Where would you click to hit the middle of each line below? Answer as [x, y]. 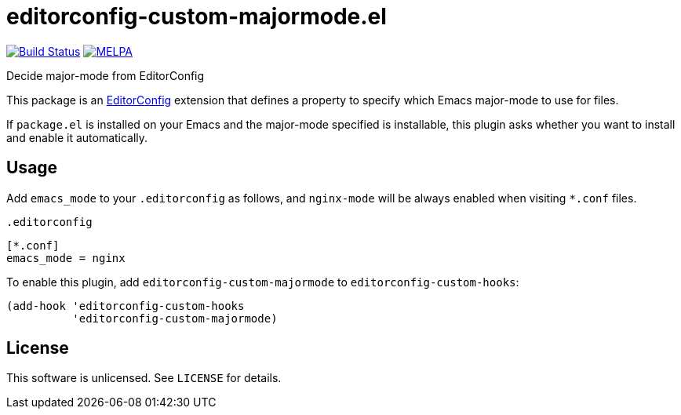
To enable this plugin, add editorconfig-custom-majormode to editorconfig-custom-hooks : [263, 282]
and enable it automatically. [77, 137]
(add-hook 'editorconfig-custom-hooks [126, 306]
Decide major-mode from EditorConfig [106, 75]
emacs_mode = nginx [66, 258]
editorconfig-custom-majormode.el [197, 16]
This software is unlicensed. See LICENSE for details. [144, 378]
